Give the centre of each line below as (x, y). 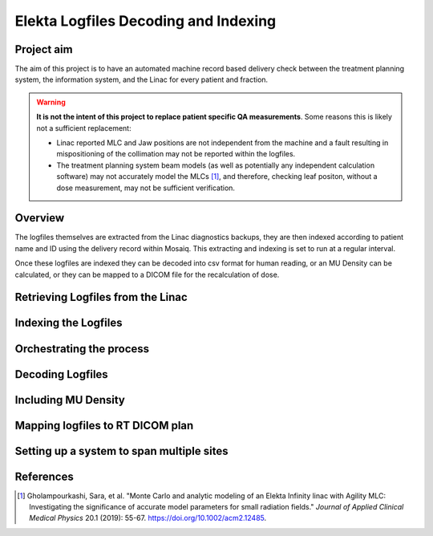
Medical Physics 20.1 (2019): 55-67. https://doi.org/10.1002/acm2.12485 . (148, 518)
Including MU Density (70, 400)
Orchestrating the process (82, 349)
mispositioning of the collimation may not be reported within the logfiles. (176, 154)
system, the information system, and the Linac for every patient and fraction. (142, 79)
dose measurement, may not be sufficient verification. (146, 188)
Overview (40, 218)
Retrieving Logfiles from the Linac (101, 297)
